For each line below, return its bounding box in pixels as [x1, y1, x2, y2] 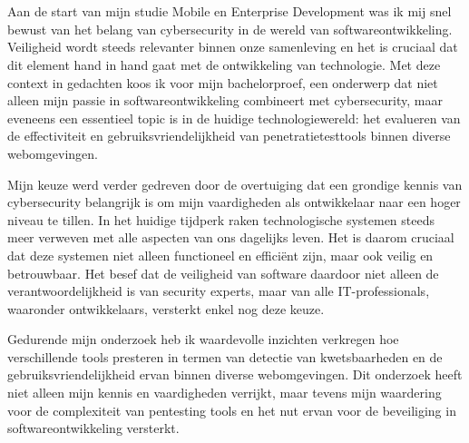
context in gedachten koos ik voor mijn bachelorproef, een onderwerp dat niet [7, 73, 438, 92]
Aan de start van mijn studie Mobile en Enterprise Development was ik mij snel [7, 2, 452, 21]
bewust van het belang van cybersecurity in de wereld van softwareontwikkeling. [7, 19, 453, 38]
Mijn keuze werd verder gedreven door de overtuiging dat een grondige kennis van [7, 174, 463, 193]
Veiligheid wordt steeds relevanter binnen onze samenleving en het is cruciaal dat [7, 37, 458, 56]
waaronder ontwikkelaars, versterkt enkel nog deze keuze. [7, 299, 325, 318]
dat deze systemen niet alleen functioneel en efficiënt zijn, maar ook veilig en [7, 245, 434, 264]
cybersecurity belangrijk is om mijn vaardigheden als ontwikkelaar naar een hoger [7, 192, 461, 212]
